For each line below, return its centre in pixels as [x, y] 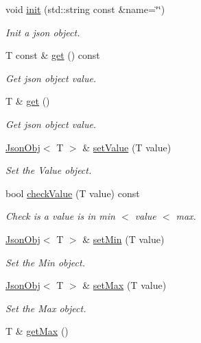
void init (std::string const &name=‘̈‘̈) [85, 9]
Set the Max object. [46, 308]
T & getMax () [37, 331]
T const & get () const [53, 55]
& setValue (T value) [127, 147]
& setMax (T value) [125, 285]
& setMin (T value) [123, 239]
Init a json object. [43, 32]
